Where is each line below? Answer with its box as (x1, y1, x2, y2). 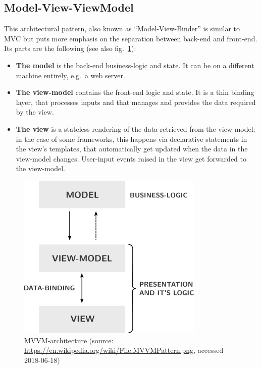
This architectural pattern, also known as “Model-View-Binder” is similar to (4, 23, 240, 34)
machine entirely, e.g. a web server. (16, 70, 125, 80)
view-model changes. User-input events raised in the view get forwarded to (16, 153, 246, 164)
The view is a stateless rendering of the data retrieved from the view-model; (16, 123, 255, 134)
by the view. (16, 107, 54, 117)
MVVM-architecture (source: (24, 335, 114, 345)
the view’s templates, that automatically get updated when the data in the (16, 143, 248, 154)
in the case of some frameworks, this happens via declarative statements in (16, 133, 247, 144)
